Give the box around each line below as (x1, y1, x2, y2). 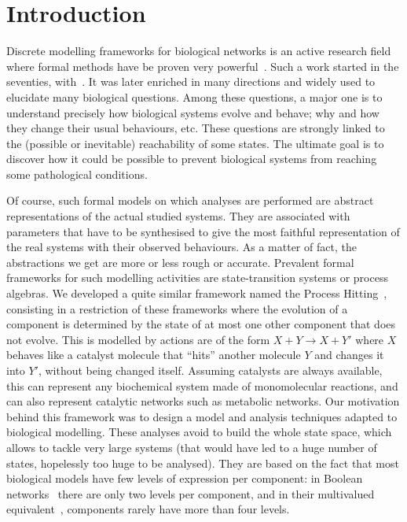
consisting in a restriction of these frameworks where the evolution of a (6, 300, 348, 317)
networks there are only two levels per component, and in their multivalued (6, 485, 375, 502)
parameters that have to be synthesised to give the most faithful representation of (6, 223, 400, 239)
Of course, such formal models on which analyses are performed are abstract (6, 192, 374, 209)
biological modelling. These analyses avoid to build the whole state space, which (6, 424, 392, 440)
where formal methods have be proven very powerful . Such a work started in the (6, 57, 399, 74)
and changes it (314, 346, 384, 363)
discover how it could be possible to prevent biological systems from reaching (6, 150, 377, 167)
